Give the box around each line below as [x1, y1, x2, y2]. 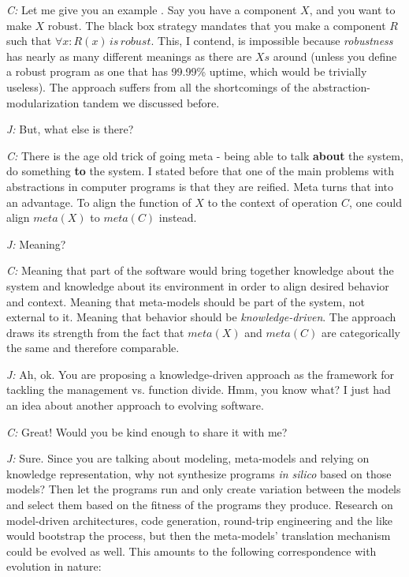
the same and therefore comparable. [6, 339, 180, 356]
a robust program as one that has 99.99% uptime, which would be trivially [6, 63, 367, 80]
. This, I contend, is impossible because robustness [151, 32, 393, 49]
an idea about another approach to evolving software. [6, 397, 264, 414]
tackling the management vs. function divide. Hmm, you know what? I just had [6, 381, 391, 398]
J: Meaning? [6, 235, 66, 252]
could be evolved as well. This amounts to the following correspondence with [6, 542, 377, 559]
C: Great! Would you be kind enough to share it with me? [6, 423, 288, 440]
